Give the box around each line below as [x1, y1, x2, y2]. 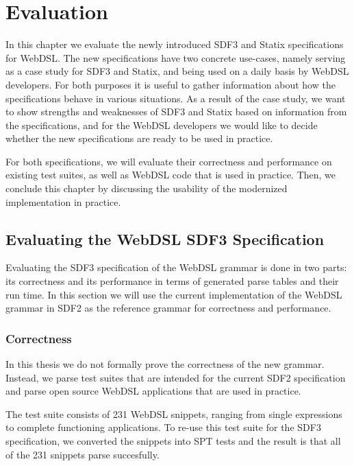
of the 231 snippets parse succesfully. [5, 447, 160, 461]
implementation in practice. [5, 194, 121, 209]
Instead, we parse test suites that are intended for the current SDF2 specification [5, 370, 346, 384]
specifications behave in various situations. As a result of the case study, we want [5, 91, 346, 105]
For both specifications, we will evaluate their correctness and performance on [5, 154, 332, 168]
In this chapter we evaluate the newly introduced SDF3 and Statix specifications [5, 37, 344, 51]
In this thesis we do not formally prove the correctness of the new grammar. [5, 357, 325, 371]
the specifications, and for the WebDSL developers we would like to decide [5, 117, 318, 132]
